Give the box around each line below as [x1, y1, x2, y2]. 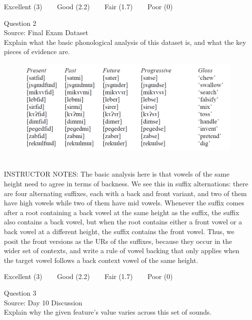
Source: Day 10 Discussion [4, 297, 82, 307]
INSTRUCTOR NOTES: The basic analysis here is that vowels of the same [4, 169, 230, 179]
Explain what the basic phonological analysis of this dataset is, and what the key [4, 37, 246, 47]
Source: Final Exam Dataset [4, 27, 88, 38]
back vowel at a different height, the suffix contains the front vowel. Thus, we [4, 226, 234, 236]
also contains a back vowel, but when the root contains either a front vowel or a [4, 217, 242, 227]
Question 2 [4, 18, 37, 28]
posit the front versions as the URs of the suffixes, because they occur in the [4, 236, 232, 246]
